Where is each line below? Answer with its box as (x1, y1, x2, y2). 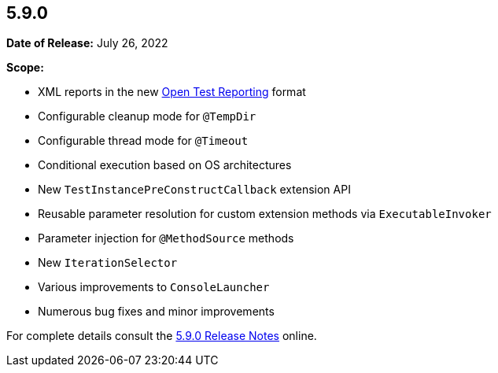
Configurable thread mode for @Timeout (38, 134, 249, 148)
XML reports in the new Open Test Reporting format (38, 85, 306, 99)
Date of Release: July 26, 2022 (6, 36, 168, 50)
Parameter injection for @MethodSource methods (38, 231, 294, 246)
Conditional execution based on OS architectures (38, 158, 292, 172)
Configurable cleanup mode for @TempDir (38, 109, 256, 124)
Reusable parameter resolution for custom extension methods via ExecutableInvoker (38, 207, 492, 221)
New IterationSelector (38, 256, 178, 270)
